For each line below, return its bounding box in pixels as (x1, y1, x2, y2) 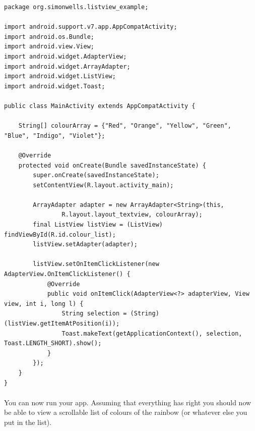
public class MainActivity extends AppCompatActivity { (4, 102, 196, 110)
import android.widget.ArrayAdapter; (4, 63, 131, 70)
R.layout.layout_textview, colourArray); (61, 211, 203, 219)
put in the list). (4, 416, 52, 427)
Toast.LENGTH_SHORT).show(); (4, 340, 102, 347)
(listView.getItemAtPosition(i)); (4, 320, 120, 327)
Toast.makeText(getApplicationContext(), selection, (61, 330, 242, 337)
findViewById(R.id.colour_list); (4, 231, 116, 238)
